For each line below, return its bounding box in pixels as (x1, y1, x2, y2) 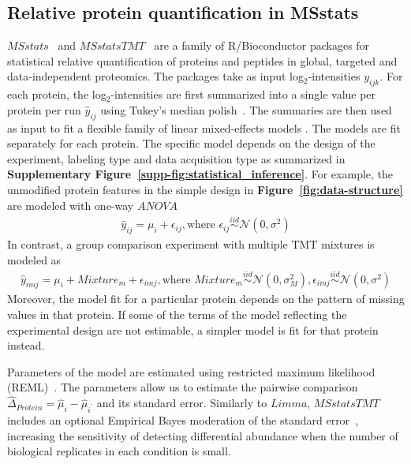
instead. (7, 337, 45, 354)
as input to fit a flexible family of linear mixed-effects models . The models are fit (7, 119, 401, 136)
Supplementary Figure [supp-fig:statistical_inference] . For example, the (7, 166, 394, 182)
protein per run (7, 101, 81, 118)
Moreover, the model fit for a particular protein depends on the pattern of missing (7, 290, 405, 307)
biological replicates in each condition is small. (7, 443, 231, 459)
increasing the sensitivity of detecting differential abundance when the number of (7, 427, 398, 443)
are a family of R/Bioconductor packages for (154, 37, 370, 54)
